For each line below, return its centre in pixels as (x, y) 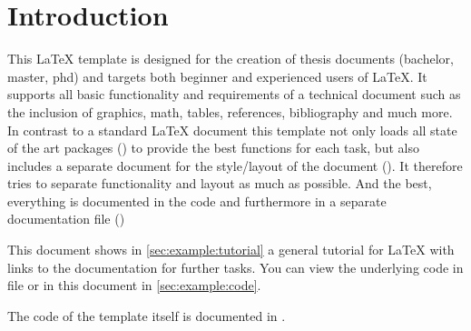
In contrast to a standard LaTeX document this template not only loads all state (232, 130)
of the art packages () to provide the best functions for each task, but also (213, 148)
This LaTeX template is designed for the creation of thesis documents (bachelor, (231, 59)
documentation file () (66, 219)
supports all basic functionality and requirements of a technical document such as (234, 94)
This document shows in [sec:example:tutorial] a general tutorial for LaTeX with (231, 250)
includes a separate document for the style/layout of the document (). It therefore (235, 165)
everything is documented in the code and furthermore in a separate (197, 201)
